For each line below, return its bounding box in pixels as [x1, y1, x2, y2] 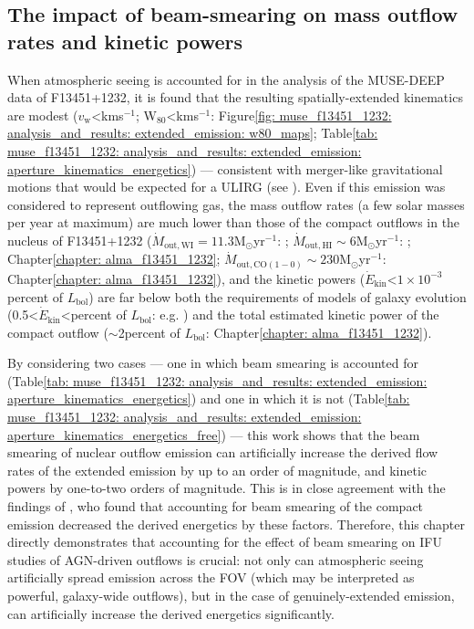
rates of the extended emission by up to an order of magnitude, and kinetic [7, 460, 428, 479]
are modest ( [7, 105, 78, 124]
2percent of [118, 322, 180, 341]
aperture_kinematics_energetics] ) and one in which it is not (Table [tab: [7, 389, 410, 408]
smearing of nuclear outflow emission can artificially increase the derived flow [7, 443, 438, 462]
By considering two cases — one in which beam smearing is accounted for [7, 353, 418, 372]
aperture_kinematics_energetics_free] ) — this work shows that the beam [7, 425, 420, 444]
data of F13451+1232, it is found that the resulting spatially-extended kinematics [7, 88, 463, 107]
